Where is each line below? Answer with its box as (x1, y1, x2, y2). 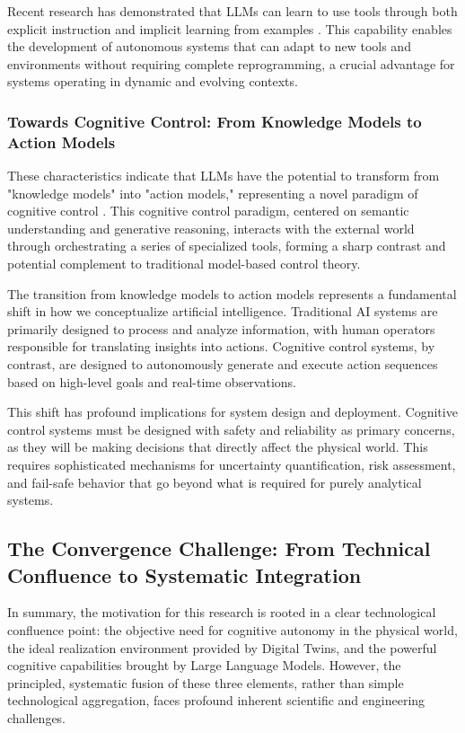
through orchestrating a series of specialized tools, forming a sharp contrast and (7, 236, 446, 255)
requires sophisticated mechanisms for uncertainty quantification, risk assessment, (7, 455, 456, 474)
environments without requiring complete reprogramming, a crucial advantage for (7, 54, 455, 73)
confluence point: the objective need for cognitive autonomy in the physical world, (7, 620, 458, 639)
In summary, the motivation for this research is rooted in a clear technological (7, 603, 436, 622)
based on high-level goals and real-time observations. (7, 372, 296, 391)
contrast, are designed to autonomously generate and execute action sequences (7, 355, 438, 374)
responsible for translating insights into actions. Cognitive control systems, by (7, 337, 435, 356)
